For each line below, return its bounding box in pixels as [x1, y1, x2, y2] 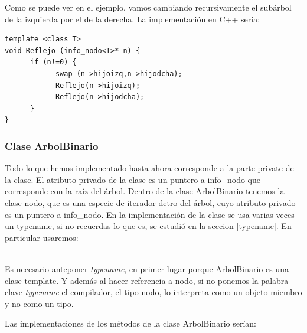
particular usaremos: [5, 231, 79, 243]
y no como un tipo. [5, 297, 74, 309]
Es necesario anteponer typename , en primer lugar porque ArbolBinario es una [5, 262, 289, 275]
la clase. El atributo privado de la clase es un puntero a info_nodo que [5, 173, 261, 185]
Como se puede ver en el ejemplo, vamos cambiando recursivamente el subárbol [5, 1, 292, 13]
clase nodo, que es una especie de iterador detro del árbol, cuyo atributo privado [5, 196, 296, 208]
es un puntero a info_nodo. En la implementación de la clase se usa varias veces [5, 208, 295, 220]
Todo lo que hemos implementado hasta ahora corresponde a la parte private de [5, 162, 294, 174]
